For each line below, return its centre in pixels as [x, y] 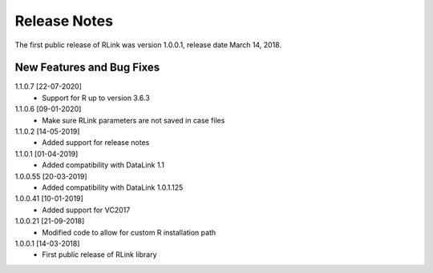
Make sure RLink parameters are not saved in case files [134, 120]
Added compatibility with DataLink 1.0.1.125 [113, 187]
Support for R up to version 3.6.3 [96, 98]
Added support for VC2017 [86, 210]
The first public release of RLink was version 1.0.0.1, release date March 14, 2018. [148, 45]
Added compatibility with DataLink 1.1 [103, 165]
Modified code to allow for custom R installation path [129, 232]
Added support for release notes [96, 143]
